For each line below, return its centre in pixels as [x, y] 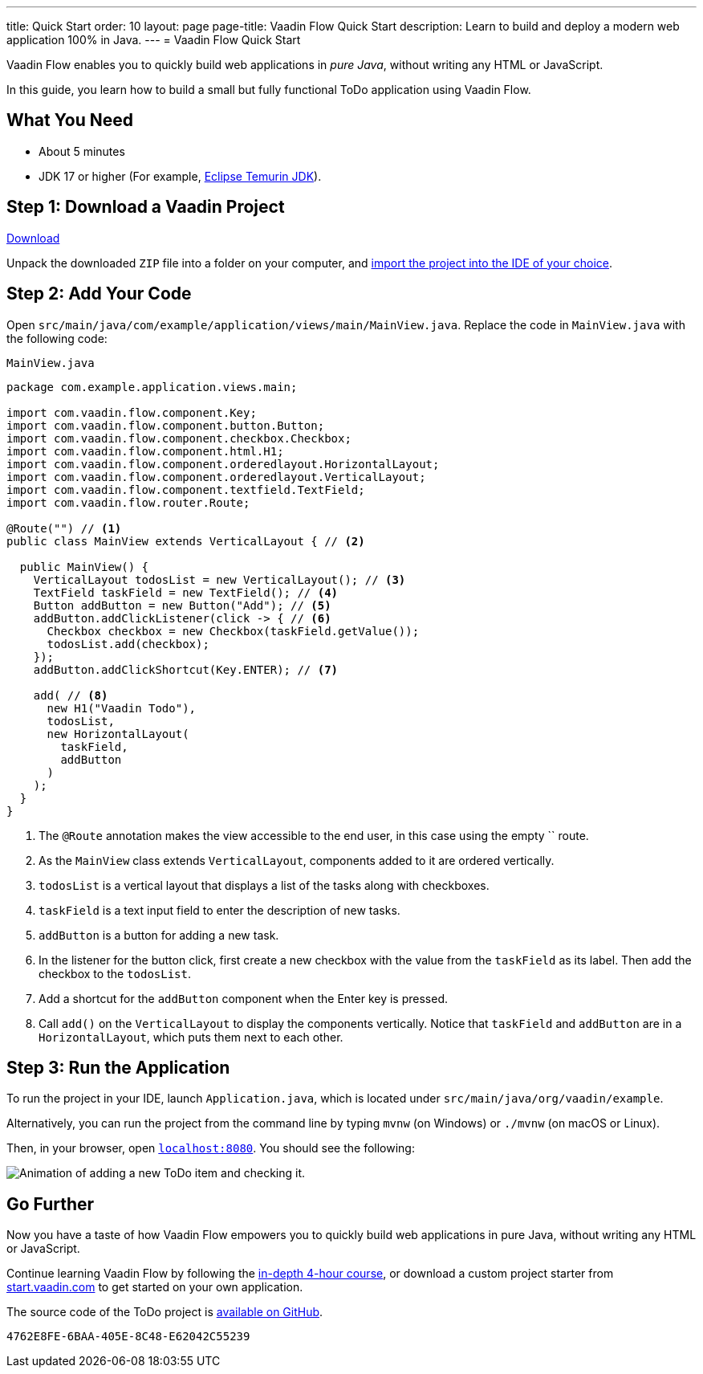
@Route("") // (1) [64, 528]
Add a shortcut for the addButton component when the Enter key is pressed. [243, 998]
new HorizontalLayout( [118, 734]
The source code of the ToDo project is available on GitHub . [165, 1312]
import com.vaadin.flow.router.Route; [128, 502]
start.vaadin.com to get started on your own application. [155, 1287]
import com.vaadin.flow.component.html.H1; [145, 451]
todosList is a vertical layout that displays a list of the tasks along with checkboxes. [264, 885]
